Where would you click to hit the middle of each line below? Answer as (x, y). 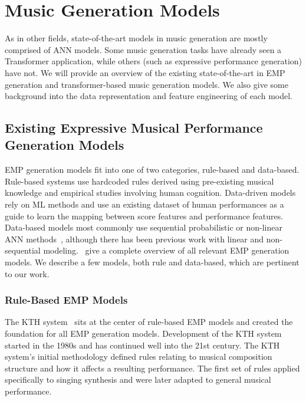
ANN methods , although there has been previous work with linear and (134, 239)
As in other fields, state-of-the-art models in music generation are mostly (136, 38)
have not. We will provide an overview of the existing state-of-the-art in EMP (145, 72)
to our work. (27, 273)
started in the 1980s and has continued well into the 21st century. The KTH (142, 345)
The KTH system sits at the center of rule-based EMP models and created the (149, 322)
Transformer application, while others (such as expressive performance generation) (153, 61)
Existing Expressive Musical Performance (134, 128)
